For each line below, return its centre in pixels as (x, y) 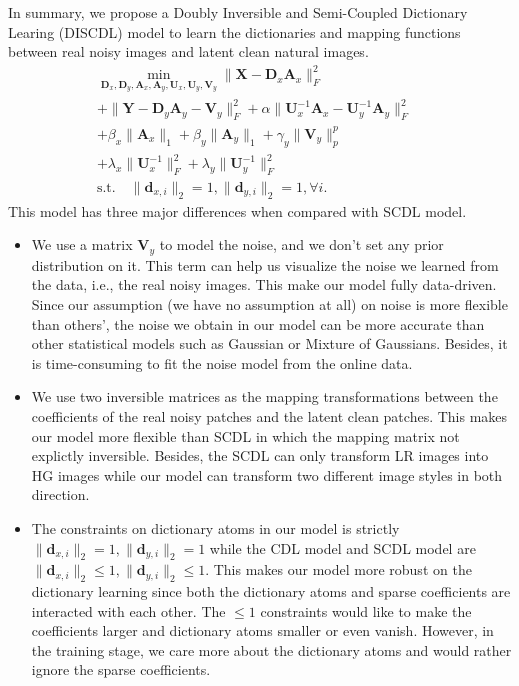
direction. (60, 494)
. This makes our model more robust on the (338, 569)
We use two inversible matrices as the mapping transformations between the (264, 396)
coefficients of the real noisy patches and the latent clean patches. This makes (269, 415)
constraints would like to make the (366, 610)
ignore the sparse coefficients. (121, 669)
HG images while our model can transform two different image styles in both (267, 474)
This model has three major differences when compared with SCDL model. (237, 210)
